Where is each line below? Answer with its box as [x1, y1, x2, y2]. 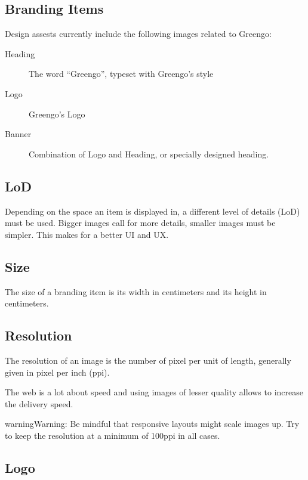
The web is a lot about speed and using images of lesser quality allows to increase [5, 386, 303, 398]
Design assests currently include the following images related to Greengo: [5, 27, 272, 40]
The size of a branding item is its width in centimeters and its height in [5, 285, 267, 298]
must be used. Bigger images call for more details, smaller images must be [5, 216, 276, 229]
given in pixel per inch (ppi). [5, 366, 110, 378]
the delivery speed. [5, 397, 73, 410]
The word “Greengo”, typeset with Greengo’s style [29, 67, 214, 80]
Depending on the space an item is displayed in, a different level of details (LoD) [5, 205, 300, 217]
